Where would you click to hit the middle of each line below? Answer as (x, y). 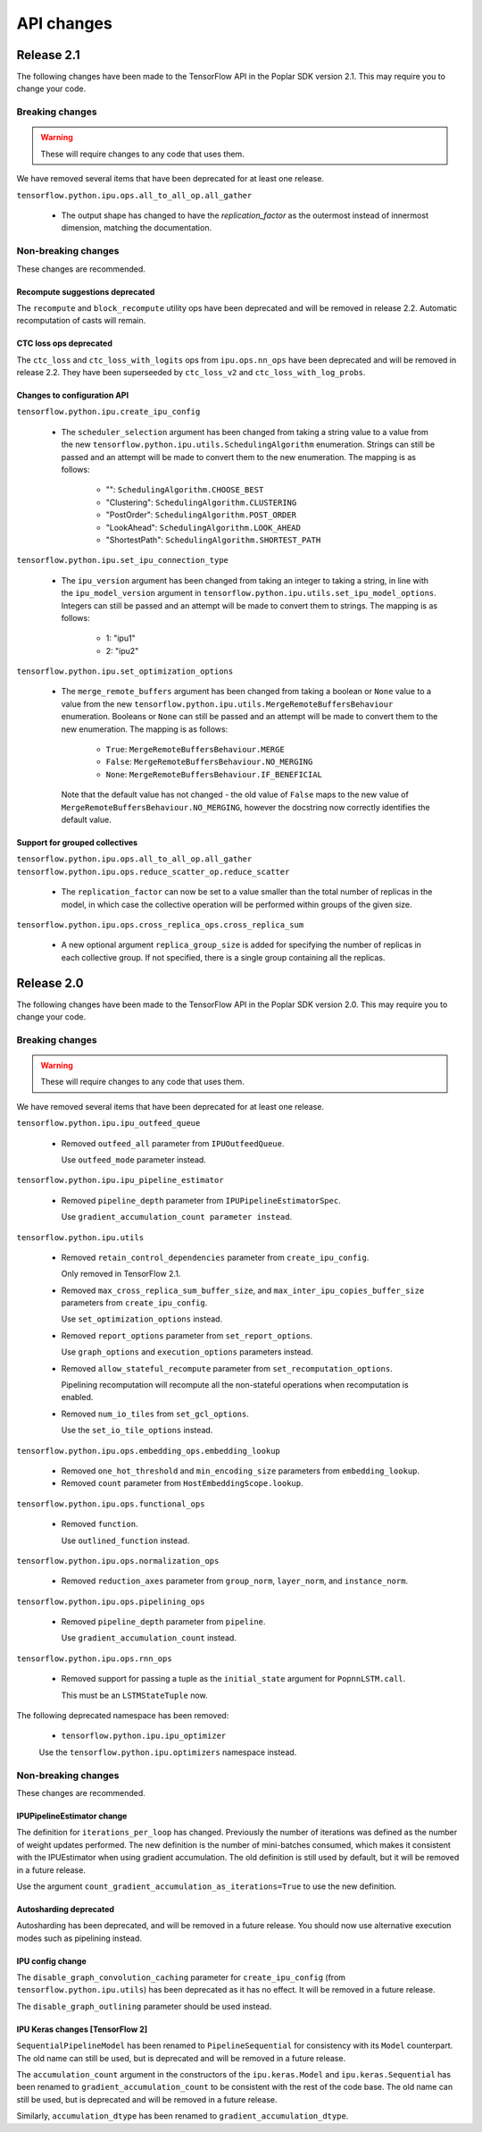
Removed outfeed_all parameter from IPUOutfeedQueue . (173, 1143)
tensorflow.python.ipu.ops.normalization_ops (118, 1561)
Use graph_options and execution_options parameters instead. (187, 1352)
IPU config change (51, 1960)
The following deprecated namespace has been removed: (123, 1716)
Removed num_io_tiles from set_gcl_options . (155, 1414)
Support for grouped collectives (77, 843)
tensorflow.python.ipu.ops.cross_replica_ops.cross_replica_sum (160, 924)
